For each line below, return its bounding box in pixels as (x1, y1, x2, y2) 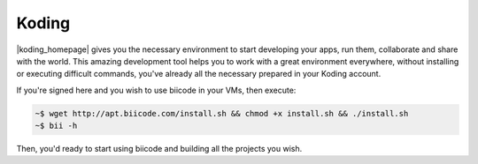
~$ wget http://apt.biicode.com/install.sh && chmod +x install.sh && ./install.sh (35, 108, 409, 118)
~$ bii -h (35, 121, 78, 131)
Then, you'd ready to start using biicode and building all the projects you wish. (16, 144, 303, 154)
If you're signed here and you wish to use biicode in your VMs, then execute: (16, 85, 297, 95)
